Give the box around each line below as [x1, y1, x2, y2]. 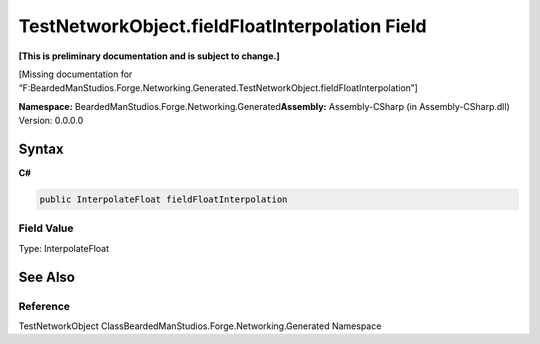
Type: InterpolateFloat [18, 242, 110, 254]
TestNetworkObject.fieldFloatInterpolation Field [18, 15, 427, 37]
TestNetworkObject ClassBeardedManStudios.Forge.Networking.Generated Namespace [18, 320, 382, 332]
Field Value [18, 221, 74, 235]
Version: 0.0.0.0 [18, 115, 84, 127]
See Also [18, 268, 75, 285]
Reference [18, 299, 70, 313]
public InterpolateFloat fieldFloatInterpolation [39, 194, 288, 205]
